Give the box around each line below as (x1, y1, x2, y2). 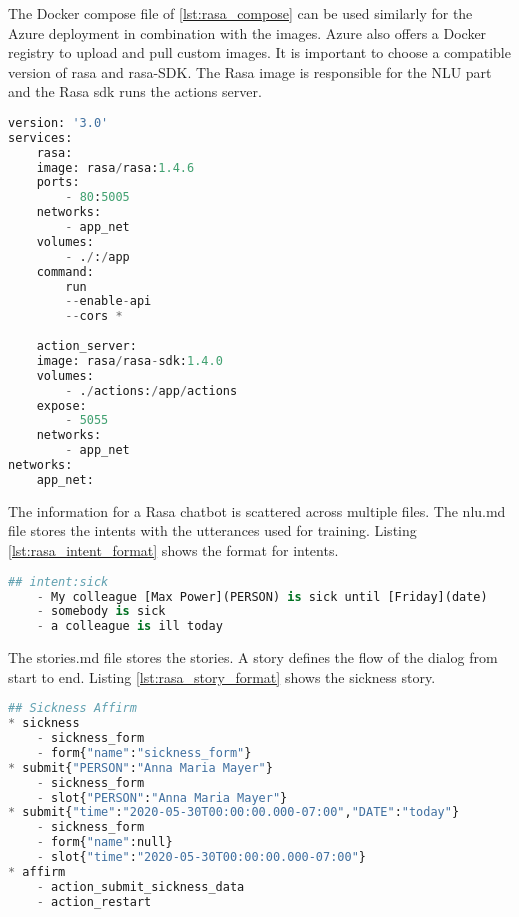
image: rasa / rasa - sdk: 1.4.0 (36, 353, 223, 368)
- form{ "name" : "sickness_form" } (36, 745, 252, 760)
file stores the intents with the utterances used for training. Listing (8, 520, 417, 541)
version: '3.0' (8, 115, 109, 130)
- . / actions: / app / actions (65, 383, 238, 398)
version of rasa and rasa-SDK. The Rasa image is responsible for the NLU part (8, 61, 492, 82)
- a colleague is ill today (36, 619, 223, 634)
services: (8, 130, 73, 145)
